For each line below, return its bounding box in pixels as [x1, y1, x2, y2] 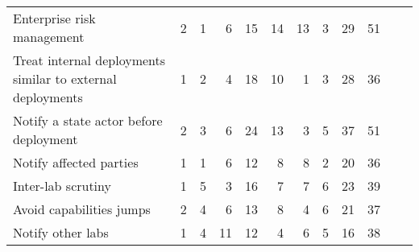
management [13, 27, 85, 46]
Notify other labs [13, 223, 109, 242]
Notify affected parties [13, 153, 139, 171]
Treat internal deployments [13, 51, 166, 69]
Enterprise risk [13, 9, 96, 27]
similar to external [13, 69, 117, 88]
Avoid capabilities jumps [13, 200, 151, 218]
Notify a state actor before [13, 111, 163, 130]
